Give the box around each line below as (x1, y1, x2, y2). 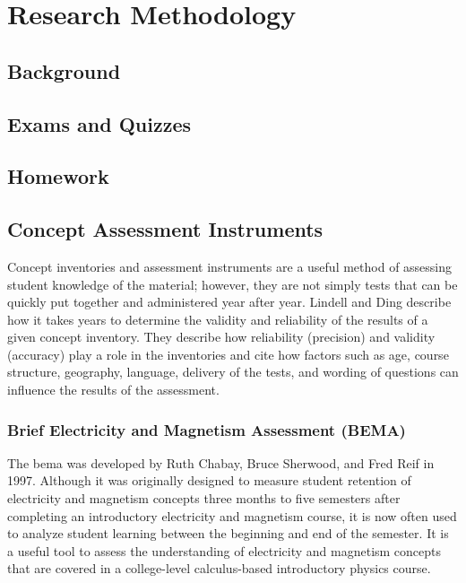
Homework (7, 162, 109, 190)
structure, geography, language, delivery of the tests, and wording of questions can (7, 362, 459, 381)
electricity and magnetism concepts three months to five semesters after (7, 489, 401, 508)
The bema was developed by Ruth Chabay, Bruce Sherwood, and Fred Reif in (7, 453, 435, 472)
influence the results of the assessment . (7, 380, 220, 399)
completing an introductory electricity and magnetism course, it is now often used (7, 506, 457, 525)
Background (7, 57, 121, 84)
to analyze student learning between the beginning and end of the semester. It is (7, 524, 449, 543)
